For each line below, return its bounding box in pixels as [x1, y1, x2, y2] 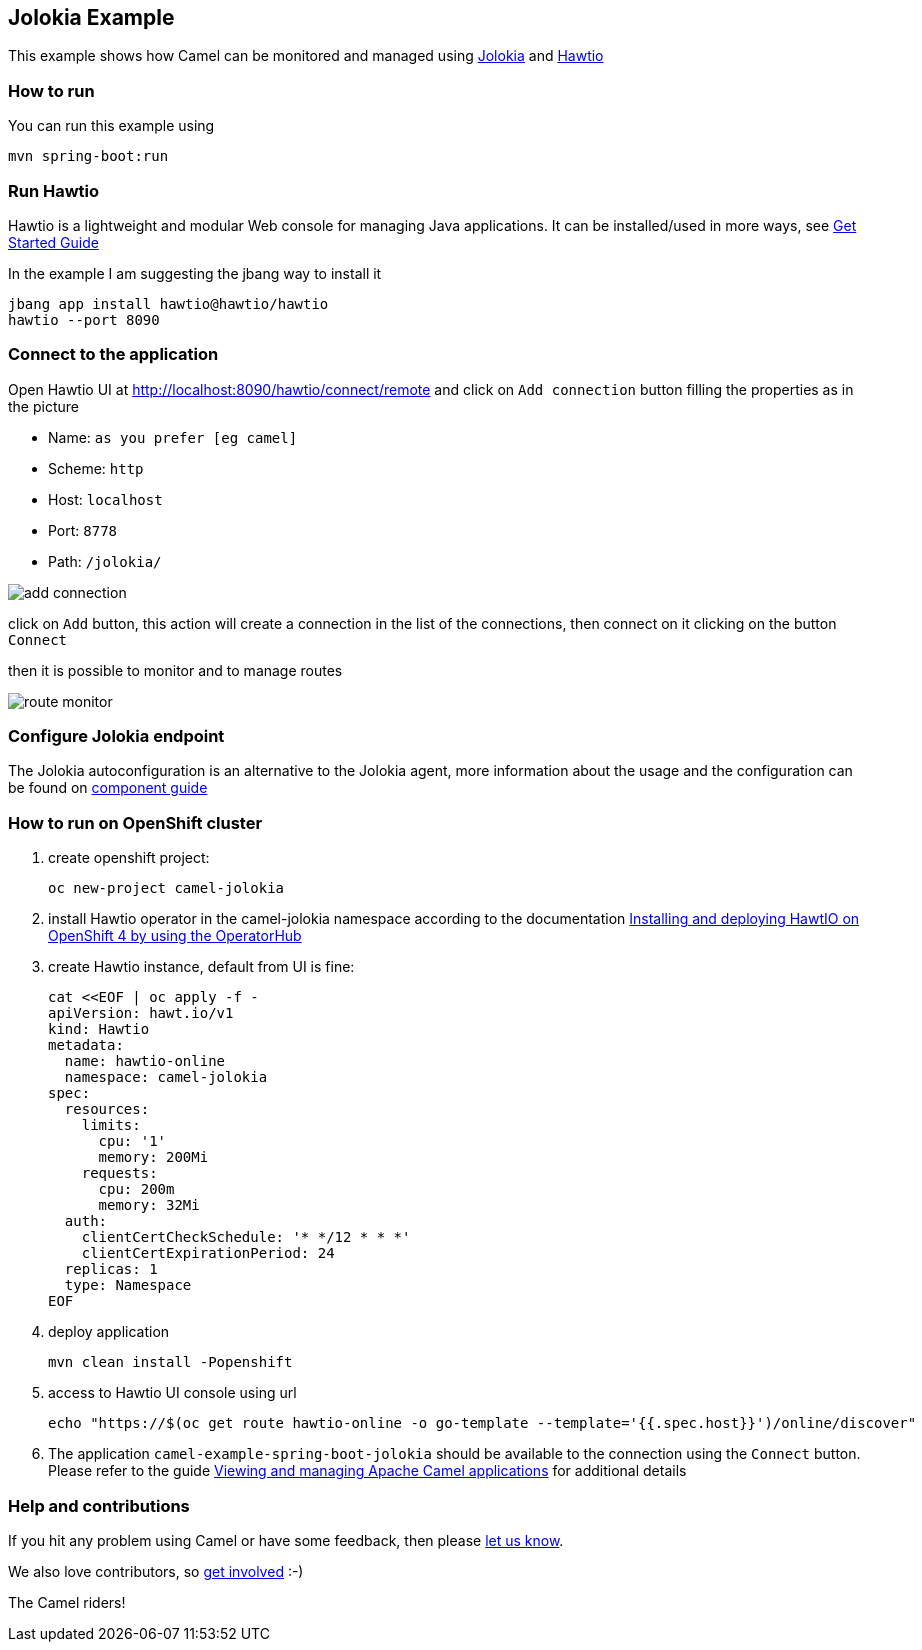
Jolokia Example [8, 5, 175, 30]
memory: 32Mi [98, 1197, 200, 1214]
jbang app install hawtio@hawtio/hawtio [8, 295, 329, 312]
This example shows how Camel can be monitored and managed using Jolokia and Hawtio [8, 47, 604, 65]
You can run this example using [8, 117, 215, 135]
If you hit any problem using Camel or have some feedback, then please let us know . [8, 1531, 564, 1549]
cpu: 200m [98, 1181, 175, 1198]
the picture [8, 397, 79, 415]
